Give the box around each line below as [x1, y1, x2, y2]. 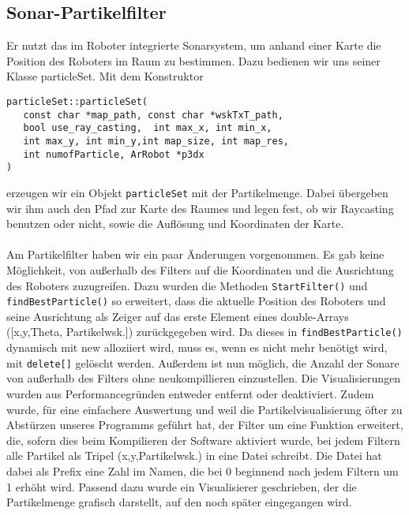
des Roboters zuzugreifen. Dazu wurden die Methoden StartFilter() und [6, 277, 368, 293]
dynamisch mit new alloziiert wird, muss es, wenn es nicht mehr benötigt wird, [6, 339, 388, 356]
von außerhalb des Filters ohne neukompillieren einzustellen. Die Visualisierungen [6, 370, 401, 386]
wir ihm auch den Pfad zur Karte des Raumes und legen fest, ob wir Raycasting [6, 200, 394, 216]
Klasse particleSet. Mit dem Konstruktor [6, 68, 204, 84]
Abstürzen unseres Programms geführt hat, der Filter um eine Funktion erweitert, [6, 416, 403, 433]
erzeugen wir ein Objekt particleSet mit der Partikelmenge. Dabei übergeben [6, 184, 388, 200]
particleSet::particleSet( [6, 95, 148, 107]
